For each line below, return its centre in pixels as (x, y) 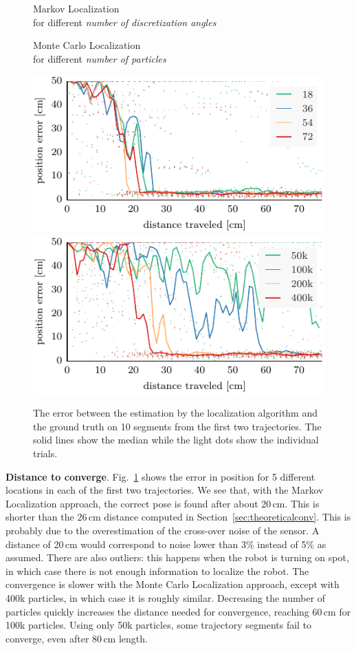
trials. (45, 453)
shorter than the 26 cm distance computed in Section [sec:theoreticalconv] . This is (178, 517)
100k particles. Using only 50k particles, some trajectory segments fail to (159, 625)
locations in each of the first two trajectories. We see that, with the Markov (165, 490)
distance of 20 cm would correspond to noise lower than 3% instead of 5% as (166, 544)
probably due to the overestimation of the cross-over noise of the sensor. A (163, 530)
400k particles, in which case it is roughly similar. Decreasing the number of (166, 597)
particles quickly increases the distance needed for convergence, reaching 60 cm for (178, 611)
